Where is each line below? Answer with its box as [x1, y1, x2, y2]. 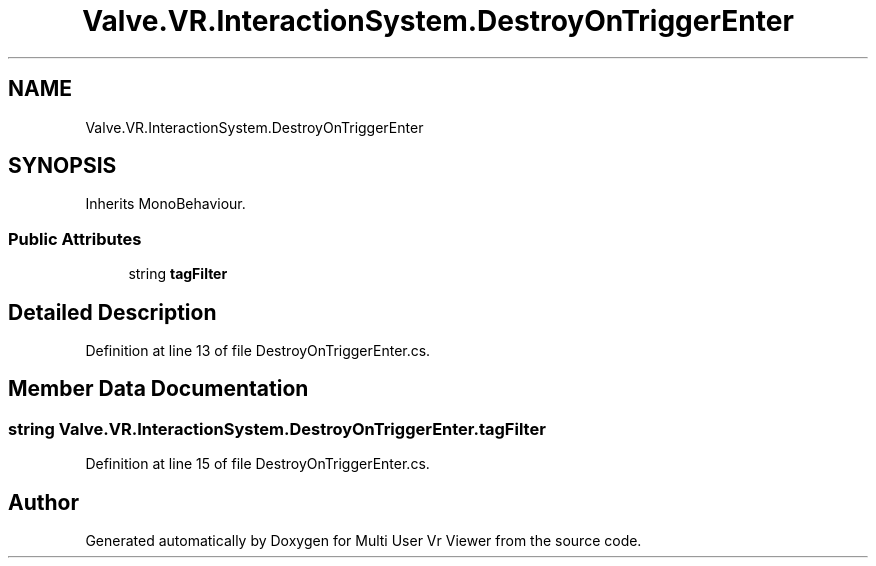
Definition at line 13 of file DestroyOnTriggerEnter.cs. [85, 342, 431, 360]
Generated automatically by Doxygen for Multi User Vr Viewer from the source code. [85, 532, 642, 550]
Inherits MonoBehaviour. [85, 195, 246, 213]
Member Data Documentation [8, 376, 309, 402]
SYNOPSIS [8, 153, 117, 179]
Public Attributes [8, 228, 142, 249]
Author [8, 489, 79, 515]
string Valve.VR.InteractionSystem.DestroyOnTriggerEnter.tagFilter [8, 418, 546, 439]
